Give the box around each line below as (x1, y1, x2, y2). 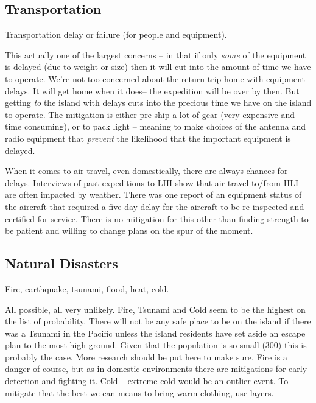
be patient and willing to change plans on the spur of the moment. (5, 224, 253, 237)
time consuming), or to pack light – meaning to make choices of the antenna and (5, 120, 306, 133)
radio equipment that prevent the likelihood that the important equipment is (5, 131, 291, 144)
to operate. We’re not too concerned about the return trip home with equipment (5, 72, 305, 85)
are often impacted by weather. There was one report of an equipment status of (5, 188, 302, 201)
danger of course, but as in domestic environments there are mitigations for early (5, 362, 307, 375)
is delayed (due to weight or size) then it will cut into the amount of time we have (5, 60, 311, 73)
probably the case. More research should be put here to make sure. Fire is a (5, 350, 287, 363)
